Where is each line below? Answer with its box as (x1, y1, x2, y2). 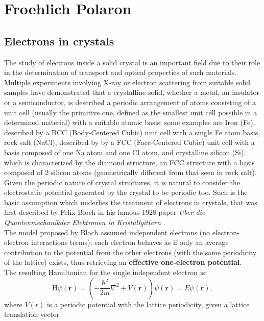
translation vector (4, 309, 60, 319)
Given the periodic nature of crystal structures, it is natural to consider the (4, 177, 240, 187)
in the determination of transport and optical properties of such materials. (4, 67, 237, 78)
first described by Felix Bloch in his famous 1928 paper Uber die (4, 207, 205, 217)
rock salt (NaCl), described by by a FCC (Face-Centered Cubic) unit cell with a (4, 137, 255, 147)
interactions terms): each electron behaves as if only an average (31, 237, 229, 248)
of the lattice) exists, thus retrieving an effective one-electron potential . (4, 257, 242, 267)
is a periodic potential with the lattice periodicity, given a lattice (47, 299, 250, 309)
